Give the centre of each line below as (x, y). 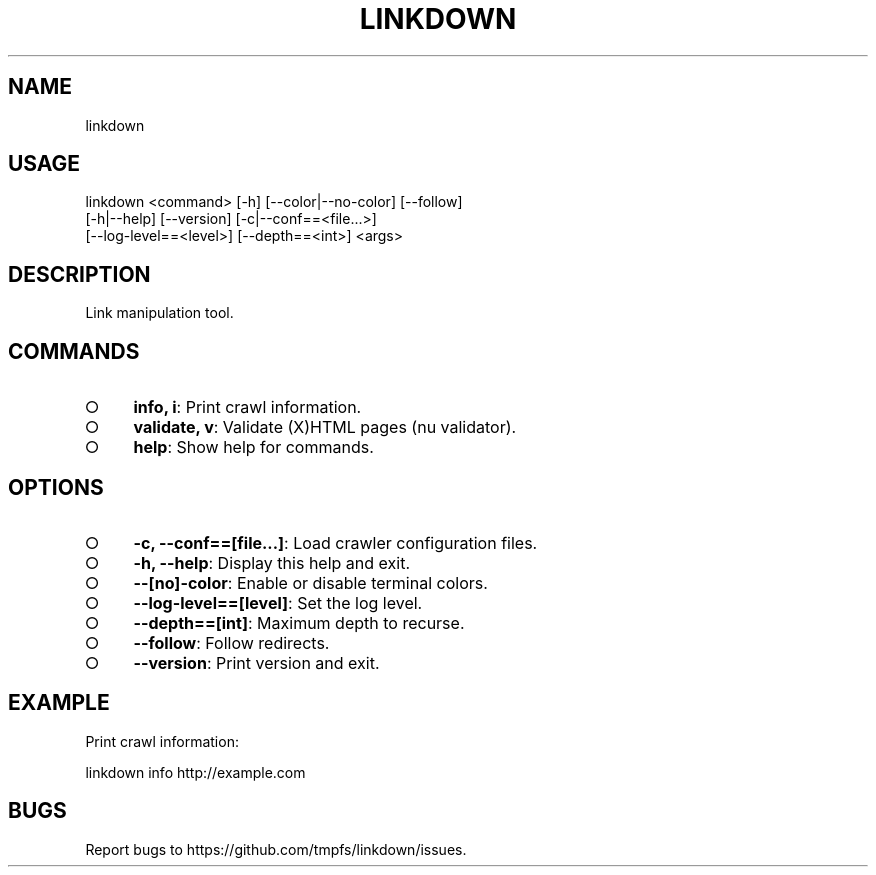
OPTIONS (56, 487)
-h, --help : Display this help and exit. (271, 562)
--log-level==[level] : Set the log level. (278, 602)
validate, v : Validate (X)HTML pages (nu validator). (325, 427)
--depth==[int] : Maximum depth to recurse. (299, 622)
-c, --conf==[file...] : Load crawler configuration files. (335, 542)
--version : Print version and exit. (256, 662)
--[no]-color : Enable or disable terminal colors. (310, 582)
